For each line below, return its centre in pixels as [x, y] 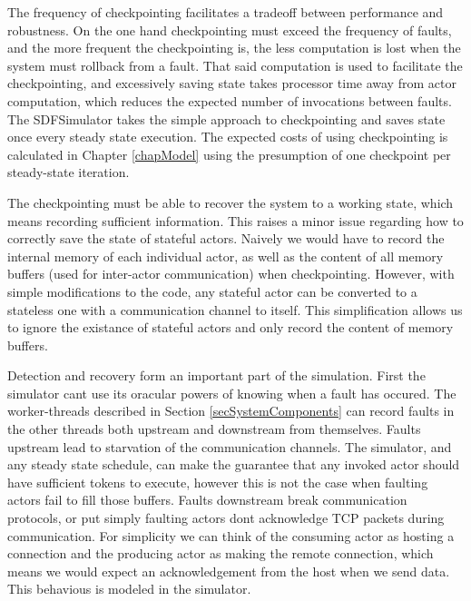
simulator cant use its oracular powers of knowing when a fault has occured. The [232, 393]
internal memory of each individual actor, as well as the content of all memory [226, 256]
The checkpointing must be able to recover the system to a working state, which [231, 202]
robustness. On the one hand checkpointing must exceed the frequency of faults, [230, 30]
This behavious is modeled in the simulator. [129, 589]
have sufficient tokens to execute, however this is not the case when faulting [218, 482]
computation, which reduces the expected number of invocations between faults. [230, 100]
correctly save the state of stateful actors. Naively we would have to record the [226, 238]
